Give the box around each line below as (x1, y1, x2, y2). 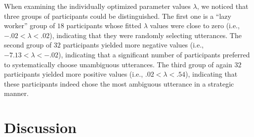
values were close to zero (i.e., (150, 20, 240, 31)
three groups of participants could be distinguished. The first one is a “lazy (4, 10, 231, 21)
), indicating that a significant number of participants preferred (58, 49, 250, 59)
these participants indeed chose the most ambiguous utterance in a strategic (4, 78, 234, 89)
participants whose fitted (66, 20, 141, 31)
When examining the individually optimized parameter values (4, 1, 191, 11)
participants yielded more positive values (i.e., (4, 69, 143, 79)
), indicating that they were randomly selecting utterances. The (49, 30, 242, 40)
